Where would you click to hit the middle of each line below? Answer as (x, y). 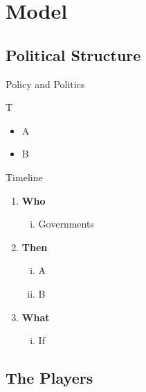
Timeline (24, 177)
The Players (49, 378)
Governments (66, 224)
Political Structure (73, 54)
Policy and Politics (45, 84)
